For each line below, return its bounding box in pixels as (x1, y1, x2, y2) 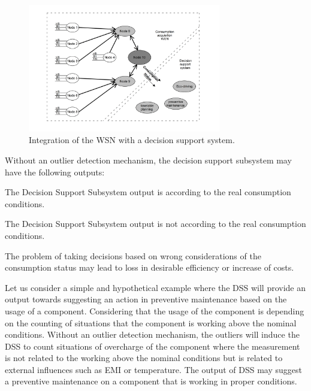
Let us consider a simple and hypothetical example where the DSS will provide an (5, 281, 306, 293)
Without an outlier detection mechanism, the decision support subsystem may (5, 153, 292, 166)
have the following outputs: (5, 165, 105, 178)
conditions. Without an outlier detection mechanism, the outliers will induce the (5, 328, 300, 341)
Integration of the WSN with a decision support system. (29, 134, 235, 146)
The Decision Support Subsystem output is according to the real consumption (5, 186, 291, 198)
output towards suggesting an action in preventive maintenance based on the (5, 293, 287, 305)
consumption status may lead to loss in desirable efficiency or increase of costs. (5, 261, 294, 274)
